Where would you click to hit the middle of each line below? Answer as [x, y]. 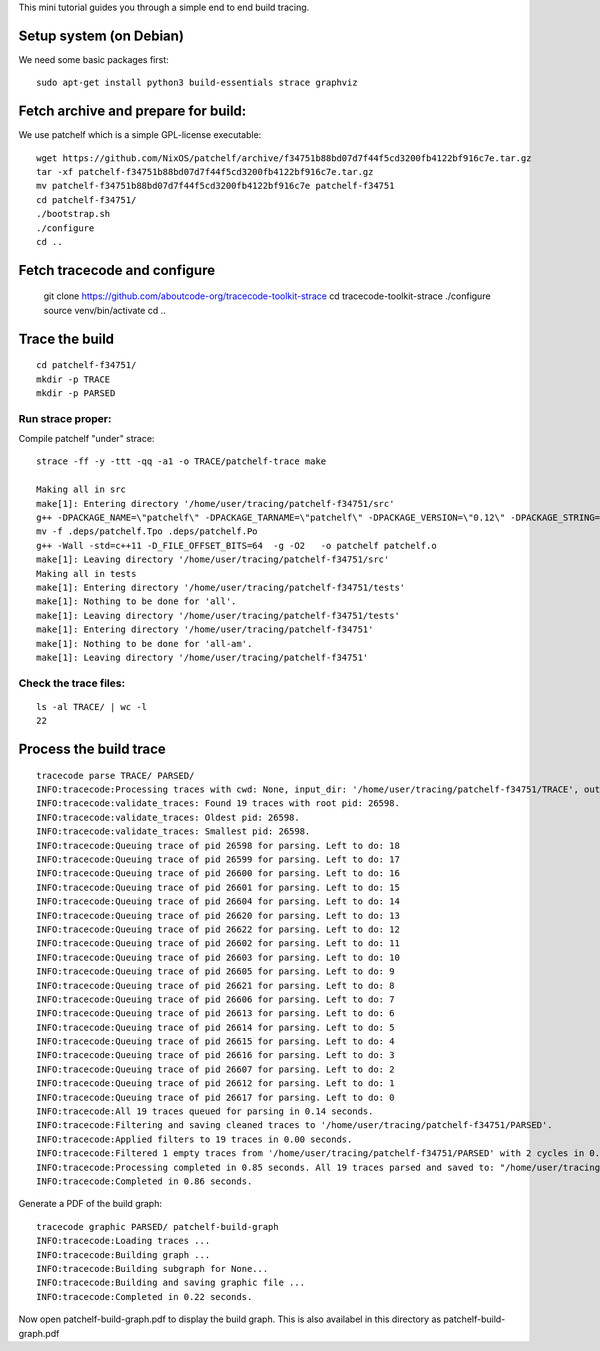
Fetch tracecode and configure [116, 270]
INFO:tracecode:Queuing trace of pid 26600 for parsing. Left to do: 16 [218, 873]
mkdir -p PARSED [76, 393]
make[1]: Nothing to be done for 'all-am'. [144, 643]
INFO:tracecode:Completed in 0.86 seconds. [144, 1181]
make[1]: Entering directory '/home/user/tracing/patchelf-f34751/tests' [221, 587]
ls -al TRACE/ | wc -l [92, 706]
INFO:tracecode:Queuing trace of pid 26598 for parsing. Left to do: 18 [218, 845]
